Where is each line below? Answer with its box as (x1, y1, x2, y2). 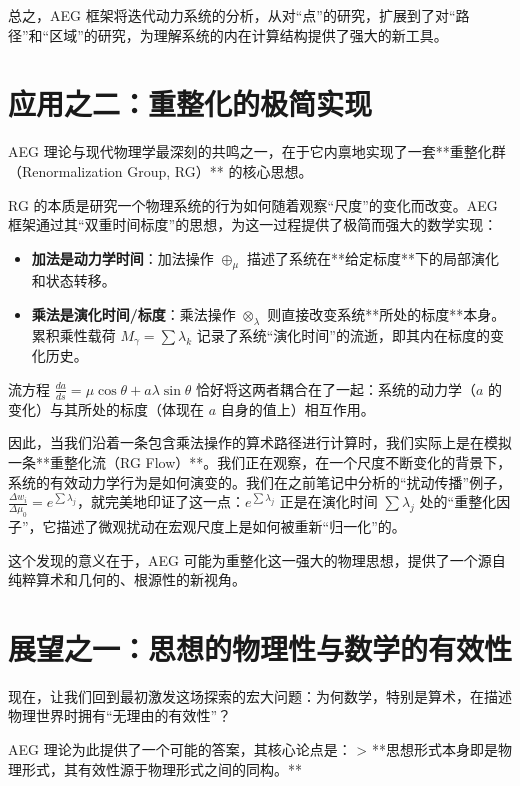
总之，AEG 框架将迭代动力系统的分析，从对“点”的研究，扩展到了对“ (8, 5, 456, 25)
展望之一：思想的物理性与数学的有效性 (8, 627, 513, 668)
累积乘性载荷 (31, 324, 116, 345)
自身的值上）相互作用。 (220, 398, 375, 419)
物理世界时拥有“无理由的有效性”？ (8, 705, 232, 726)
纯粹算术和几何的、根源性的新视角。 (8, 569, 246, 590)
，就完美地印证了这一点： (76, 491, 245, 512)
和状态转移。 (31, 270, 116, 291)
